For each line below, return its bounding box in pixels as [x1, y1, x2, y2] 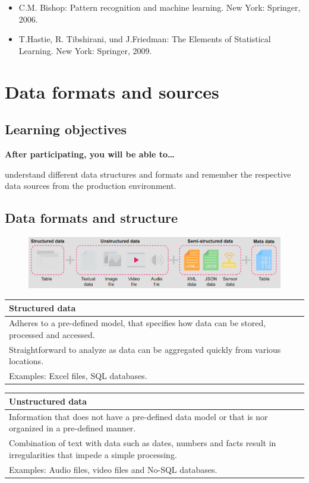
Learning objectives [5, 120, 127, 138]
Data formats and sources [5, 79, 219, 103]
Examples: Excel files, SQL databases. [9, 370, 147, 382]
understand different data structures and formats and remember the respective [5, 168, 291, 180]
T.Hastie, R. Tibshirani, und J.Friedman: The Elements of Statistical [18, 33, 271, 45]
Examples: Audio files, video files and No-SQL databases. [9, 463, 217, 475]
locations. [9, 355, 44, 367]
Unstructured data [9, 394, 87, 407]
